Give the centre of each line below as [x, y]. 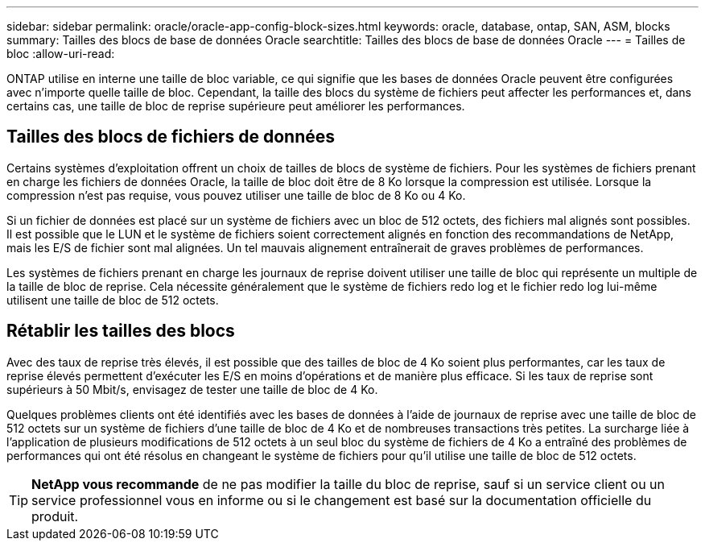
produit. [55, 516]
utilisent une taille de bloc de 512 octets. [113, 300]
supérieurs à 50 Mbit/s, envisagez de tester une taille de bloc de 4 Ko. [192, 389]
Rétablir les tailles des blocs [121, 331]
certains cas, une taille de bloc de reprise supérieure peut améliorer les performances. [236, 106]
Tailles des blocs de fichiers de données [171, 137]
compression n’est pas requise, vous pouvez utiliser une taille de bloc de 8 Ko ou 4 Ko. [236, 195]
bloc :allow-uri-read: [61, 54]
